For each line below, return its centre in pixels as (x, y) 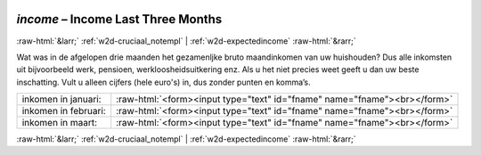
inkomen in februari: (64, 111)
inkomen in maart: (60, 123)
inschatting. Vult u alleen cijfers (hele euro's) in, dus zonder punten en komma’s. (163, 82)
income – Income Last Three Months (119, 19)
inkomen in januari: (61, 100)
